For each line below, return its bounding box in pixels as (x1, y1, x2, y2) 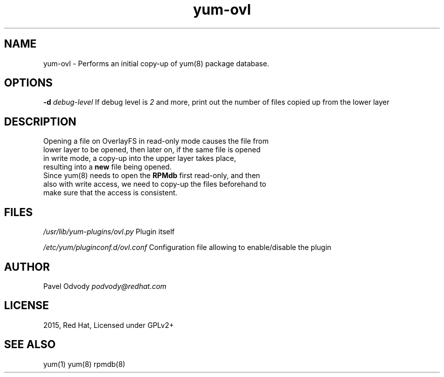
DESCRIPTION (4, 115, 77, 128)
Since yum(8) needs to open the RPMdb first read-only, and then (43, 171, 261, 180)
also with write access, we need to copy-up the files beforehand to (43, 180, 267, 189)
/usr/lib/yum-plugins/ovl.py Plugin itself (43, 227, 175, 236)
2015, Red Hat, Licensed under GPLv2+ (43, 320, 174, 329)
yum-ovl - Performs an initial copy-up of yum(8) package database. (43, 59, 269, 68)
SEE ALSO (4, 338, 56, 351)
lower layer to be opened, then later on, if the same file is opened (43, 145, 261, 154)
